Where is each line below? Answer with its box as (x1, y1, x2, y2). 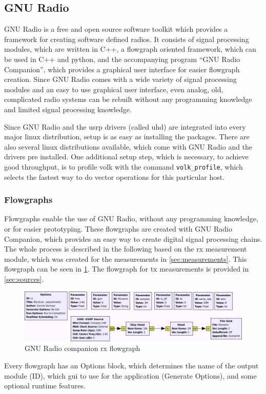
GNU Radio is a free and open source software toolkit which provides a (4, 24, 228, 34)
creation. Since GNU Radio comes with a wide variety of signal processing (4, 74, 237, 85)
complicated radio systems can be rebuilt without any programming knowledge (4, 94, 252, 105)
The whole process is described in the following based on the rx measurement (4, 243, 247, 254)
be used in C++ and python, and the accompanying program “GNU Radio (4, 53, 240, 64)
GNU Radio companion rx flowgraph (25, 343, 140, 354)
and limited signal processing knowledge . (4, 103, 132, 114)
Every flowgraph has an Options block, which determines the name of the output (4, 360, 259, 371)
